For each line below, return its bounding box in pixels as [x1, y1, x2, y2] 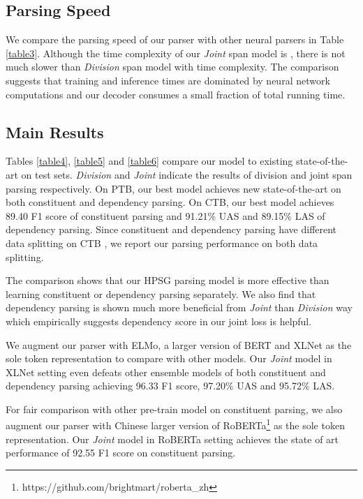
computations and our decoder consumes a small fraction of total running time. [6, 87, 346, 101]
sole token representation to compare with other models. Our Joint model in [6, 351, 332, 366]
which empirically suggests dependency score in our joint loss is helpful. [6, 313, 312, 328]
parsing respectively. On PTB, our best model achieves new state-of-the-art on [6, 181, 341, 195]
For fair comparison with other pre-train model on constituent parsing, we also [6, 401, 343, 416]
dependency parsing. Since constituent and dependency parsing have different [6, 222, 337, 237]
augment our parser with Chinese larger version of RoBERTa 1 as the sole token [6, 416, 345, 433]
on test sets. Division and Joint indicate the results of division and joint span [21, 167, 353, 181]
